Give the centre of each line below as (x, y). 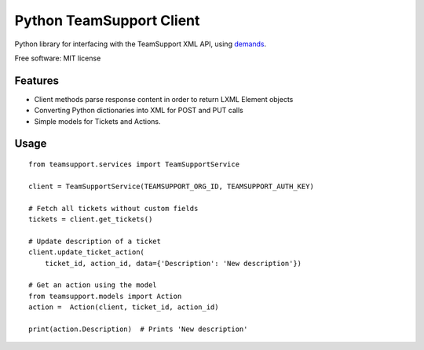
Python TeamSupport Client (107, 20)
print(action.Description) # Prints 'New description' (138, 329)
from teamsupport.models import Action (105, 296)
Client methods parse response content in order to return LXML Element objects (164, 99)
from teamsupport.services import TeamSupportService (134, 164)
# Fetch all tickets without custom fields (113, 208)
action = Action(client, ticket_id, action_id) (124, 307)
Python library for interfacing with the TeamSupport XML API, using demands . (141, 44)
